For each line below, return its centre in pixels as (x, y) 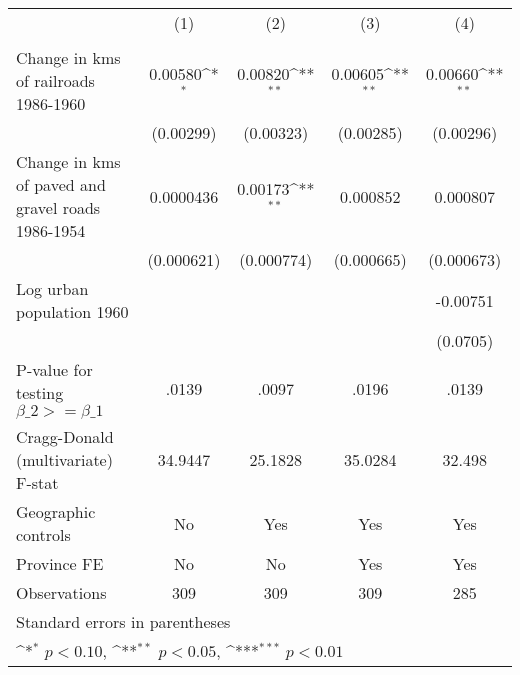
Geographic (56, 511)
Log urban (52, 288)
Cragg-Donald (65, 436)
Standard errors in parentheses (123, 621)
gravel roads (58, 207)
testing (40, 392)
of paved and (61, 184)
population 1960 (72, 311)
